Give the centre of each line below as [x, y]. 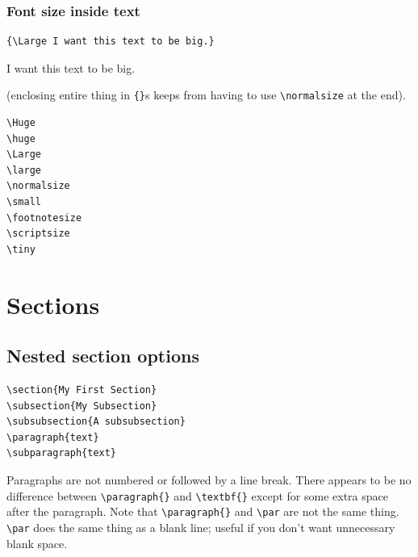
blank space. [37, 543]
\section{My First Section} [82, 389]
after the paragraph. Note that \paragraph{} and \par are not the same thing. [203, 511]
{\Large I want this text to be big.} [111, 42]
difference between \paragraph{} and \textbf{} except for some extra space [197, 495]
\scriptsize [38, 234]
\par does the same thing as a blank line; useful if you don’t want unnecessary [201, 527]
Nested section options [103, 356]
